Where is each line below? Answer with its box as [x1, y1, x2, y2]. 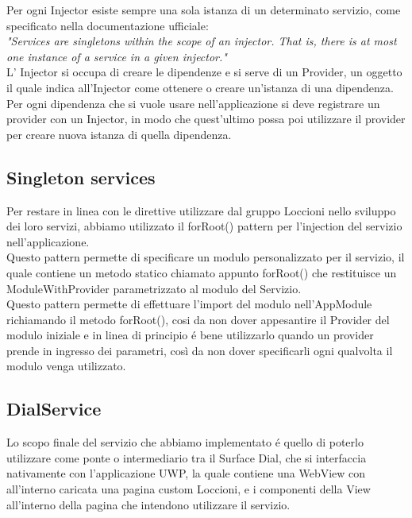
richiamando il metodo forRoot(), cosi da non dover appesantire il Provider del [6, 311, 390, 327]
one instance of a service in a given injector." [6, 48, 227, 64]
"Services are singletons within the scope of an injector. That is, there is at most [6, 33, 397, 49]
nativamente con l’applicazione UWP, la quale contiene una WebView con [6, 465, 366, 481]
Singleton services [6, 164, 156, 189]
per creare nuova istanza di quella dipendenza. [6, 126, 232, 142]
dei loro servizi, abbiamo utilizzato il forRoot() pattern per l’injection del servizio [6, 218, 402, 234]
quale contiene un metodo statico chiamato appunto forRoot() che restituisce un [6, 264, 397, 280]
